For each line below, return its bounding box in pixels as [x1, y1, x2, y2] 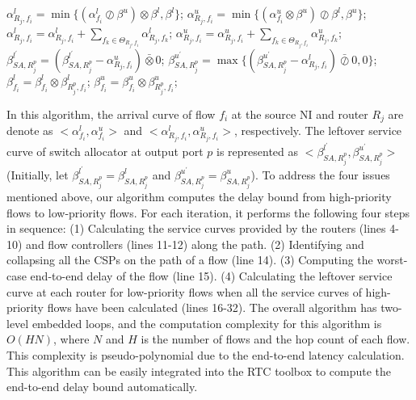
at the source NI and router [231, 105, 368, 122]
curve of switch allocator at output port [6, 142, 204, 159]
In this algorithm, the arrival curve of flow [6, 105, 216, 122]
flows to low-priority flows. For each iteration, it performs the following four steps [6, 204, 410, 221]
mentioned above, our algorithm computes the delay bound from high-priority [6, 187, 392, 204]
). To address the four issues [250, 166, 390, 183]
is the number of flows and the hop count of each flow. [141, 331, 410, 347]
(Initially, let [6, 166, 69, 183]
